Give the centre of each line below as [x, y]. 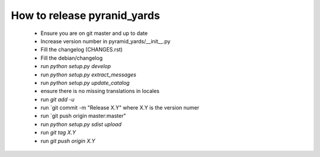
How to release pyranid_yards [85, 15]
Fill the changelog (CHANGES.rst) [81, 50]
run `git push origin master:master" [83, 116]
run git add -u [57, 99]
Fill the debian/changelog [72, 58]
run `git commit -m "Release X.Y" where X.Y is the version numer [120, 108]
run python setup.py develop [76, 66]
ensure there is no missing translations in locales [100, 91]
